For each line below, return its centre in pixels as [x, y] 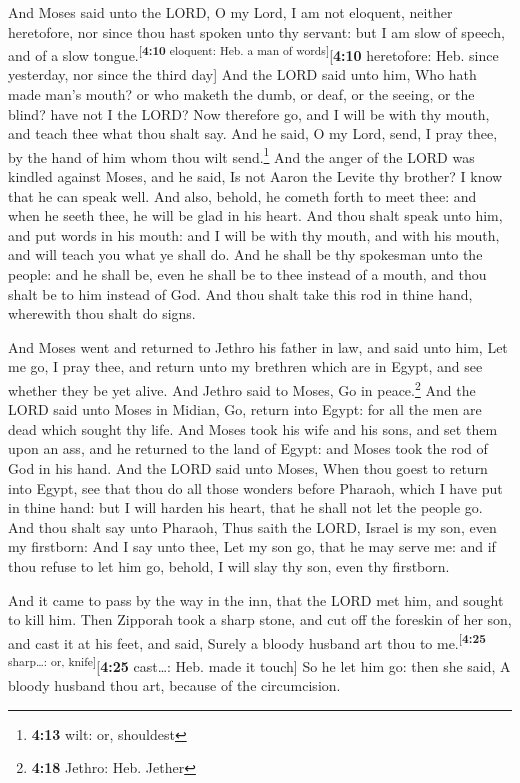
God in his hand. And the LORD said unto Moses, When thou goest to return [248, 468]
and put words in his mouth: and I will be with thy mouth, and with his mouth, [254, 234]
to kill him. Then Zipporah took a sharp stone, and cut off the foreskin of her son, [260, 619]
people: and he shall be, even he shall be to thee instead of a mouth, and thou [247, 274]
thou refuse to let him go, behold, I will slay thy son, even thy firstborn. [229, 566]
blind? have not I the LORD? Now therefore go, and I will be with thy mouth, [249, 113]
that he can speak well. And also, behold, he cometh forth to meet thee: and [242, 195]
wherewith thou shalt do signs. [102, 313]
